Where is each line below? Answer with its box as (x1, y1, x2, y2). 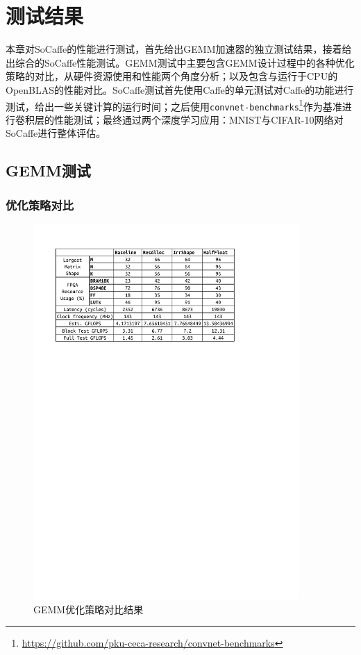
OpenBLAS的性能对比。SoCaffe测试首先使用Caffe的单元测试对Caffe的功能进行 (6, 82, 354, 97)
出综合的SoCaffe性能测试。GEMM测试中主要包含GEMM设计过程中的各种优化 (6, 55, 355, 69)
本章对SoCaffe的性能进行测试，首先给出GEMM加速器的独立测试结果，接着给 (6, 42, 352, 56)
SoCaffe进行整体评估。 (6, 126, 106, 140)
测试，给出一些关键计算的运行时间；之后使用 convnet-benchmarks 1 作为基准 (6, 97, 342, 113)
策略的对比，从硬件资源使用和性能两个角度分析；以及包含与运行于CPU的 (6, 69, 338, 83)
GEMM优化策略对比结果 (33, 602, 144, 616)
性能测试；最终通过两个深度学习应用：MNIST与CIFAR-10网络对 (53, 112, 344, 126)
